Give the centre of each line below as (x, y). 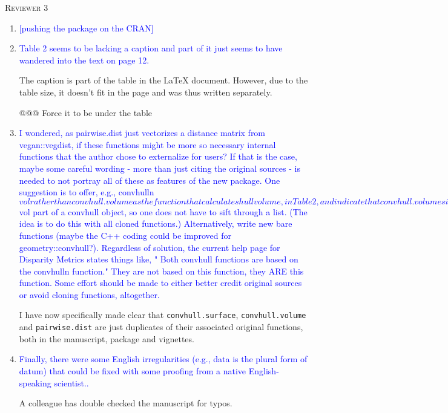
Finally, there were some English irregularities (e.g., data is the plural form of (163, 359)
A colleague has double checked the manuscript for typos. (126, 403)
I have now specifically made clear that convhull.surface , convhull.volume (163, 315)
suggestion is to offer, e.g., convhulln (87, 192)
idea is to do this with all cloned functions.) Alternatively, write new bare (156, 223)
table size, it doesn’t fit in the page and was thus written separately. (146, 92)
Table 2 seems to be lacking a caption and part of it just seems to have (151, 48)
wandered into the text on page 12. (84, 60)
